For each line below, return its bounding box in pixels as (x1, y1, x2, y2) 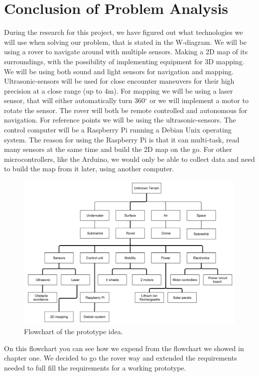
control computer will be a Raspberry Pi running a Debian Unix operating (4, 125, 232, 135)
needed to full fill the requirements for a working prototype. (4, 363, 186, 373)
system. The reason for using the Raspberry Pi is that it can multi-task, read (4, 134, 240, 144)
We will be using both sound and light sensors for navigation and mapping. (4, 66, 234, 76)
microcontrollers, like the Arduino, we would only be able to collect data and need (4, 153, 255, 164)
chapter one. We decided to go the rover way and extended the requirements (4, 353, 237, 363)
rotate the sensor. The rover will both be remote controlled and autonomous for (4, 105, 248, 115)
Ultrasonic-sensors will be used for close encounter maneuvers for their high (4, 76, 235, 86)
